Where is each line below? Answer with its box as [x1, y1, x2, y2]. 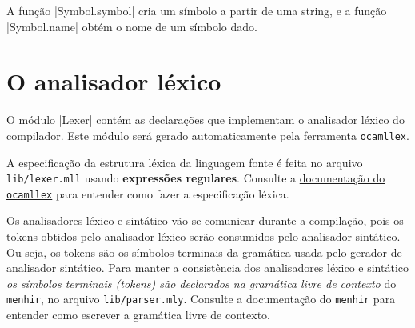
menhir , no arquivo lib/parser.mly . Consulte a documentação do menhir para [6, 290, 396, 307]
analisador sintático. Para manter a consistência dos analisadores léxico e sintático [6, 259, 409, 276]
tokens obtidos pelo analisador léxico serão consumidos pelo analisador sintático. [6, 228, 401, 245]
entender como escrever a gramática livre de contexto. [6, 306, 270, 323]
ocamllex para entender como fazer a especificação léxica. [6, 185, 289, 202]
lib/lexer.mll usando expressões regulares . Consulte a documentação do [6, 170, 385, 186]
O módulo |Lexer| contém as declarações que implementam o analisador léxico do [6, 111, 405, 128]
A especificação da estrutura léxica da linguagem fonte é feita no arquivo [6, 154, 363, 170]
